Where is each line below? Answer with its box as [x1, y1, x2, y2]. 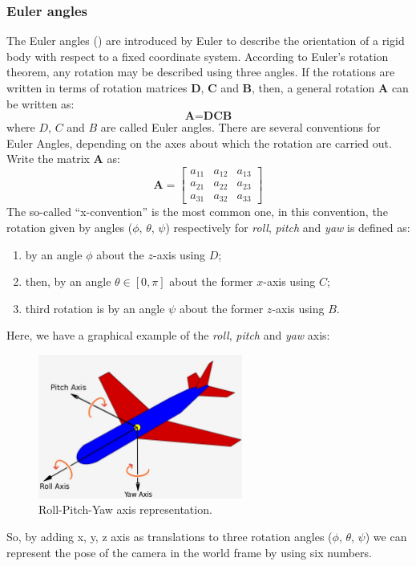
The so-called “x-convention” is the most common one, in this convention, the [6, 203, 388, 220]
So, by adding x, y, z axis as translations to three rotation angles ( [6, 528, 333, 545]
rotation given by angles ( [6, 219, 133, 236]
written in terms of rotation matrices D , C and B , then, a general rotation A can [6, 79, 409, 96]
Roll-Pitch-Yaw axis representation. [38, 501, 212, 518]
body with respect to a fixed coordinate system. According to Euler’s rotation [6, 47, 389, 64]
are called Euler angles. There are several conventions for [100, 119, 381, 136]
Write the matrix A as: [6, 150, 120, 167]
